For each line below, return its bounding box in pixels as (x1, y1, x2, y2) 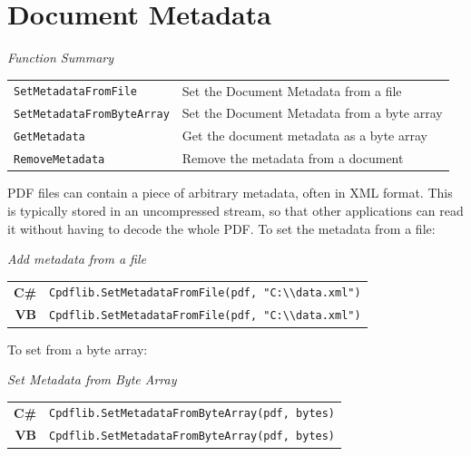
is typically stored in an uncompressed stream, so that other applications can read (7, 200, 464, 219)
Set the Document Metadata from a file (182, 81, 402, 100)
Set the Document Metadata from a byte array (182, 103, 443, 122)
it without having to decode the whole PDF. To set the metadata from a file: (7, 218, 436, 238)
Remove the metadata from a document (182, 149, 404, 168)
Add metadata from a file (7, 249, 146, 268)
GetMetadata (14, 131, 85, 144)
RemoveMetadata (14, 153, 105, 167)
